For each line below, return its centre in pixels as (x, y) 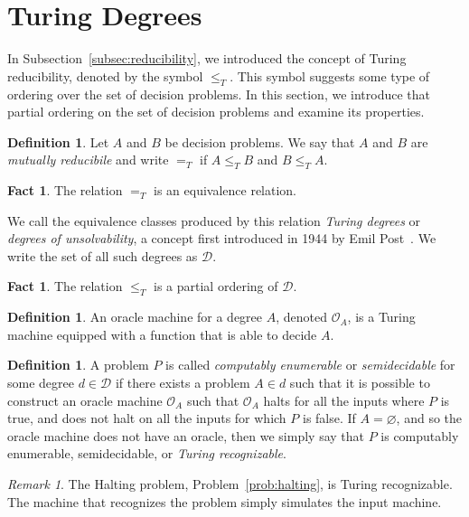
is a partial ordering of (216, 286)
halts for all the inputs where (344, 400)
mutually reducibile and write (88, 160)
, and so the (429, 418)
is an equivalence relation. (225, 190)
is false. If (329, 418)
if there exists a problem (183, 383)
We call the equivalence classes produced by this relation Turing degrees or (214, 220)
